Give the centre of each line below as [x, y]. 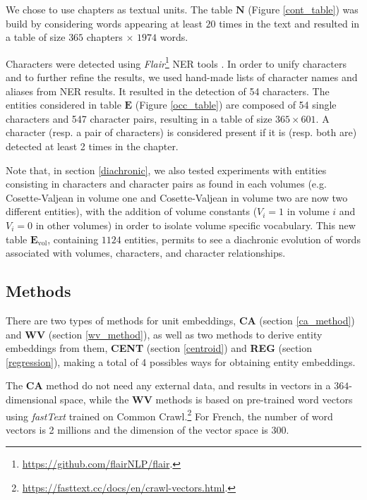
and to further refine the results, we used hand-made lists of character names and [182, 77]
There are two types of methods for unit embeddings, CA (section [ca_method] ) [180, 320]
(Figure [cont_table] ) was [303, 9]
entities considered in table [64, 105]
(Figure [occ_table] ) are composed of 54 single [236, 105]
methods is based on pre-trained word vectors [254, 399]
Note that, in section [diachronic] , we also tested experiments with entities [166, 170]
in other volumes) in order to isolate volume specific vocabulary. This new [195, 225]
